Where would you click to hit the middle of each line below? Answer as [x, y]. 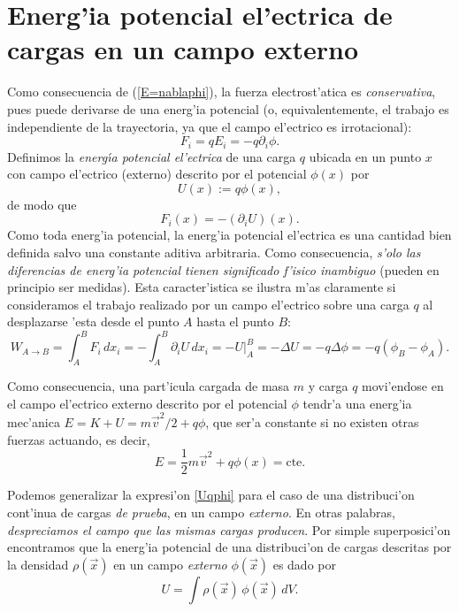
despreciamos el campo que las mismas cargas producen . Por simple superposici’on [229, 529]
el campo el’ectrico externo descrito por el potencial [147, 403]
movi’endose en [403, 386]
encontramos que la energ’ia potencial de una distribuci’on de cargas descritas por [229, 547]
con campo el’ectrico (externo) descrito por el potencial [157, 174]
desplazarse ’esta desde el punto [93, 321]
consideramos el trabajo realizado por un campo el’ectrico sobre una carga [208, 304]
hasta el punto [235, 321]
